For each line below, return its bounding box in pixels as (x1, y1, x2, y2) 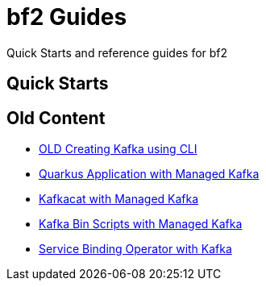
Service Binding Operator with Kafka (39, 242, 232, 256)
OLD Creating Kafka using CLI (39, 142, 197, 156)
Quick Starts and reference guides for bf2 (6, 45, 228, 60)
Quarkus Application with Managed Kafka (39, 167, 260, 181)
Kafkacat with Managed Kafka (39, 192, 199, 206)
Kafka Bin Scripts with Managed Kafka (39, 217, 243, 231)
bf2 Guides (6, 3, 127, 31)
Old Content (6, 107, 106, 128)
